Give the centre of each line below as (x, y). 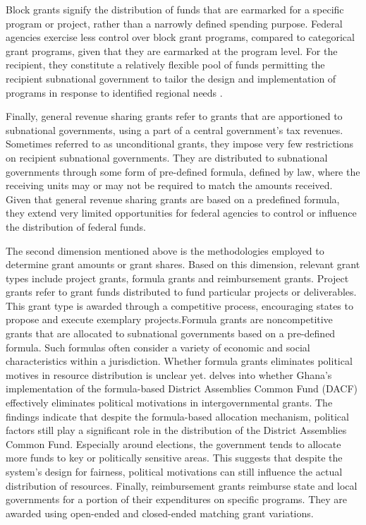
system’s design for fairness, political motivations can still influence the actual (174, 471)
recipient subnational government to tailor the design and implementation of (171, 78)
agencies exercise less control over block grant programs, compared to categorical (180, 37)
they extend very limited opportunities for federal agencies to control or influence (181, 213)
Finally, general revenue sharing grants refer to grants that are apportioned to (174, 116)
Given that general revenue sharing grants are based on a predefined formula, (173, 199)
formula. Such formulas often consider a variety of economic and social (158, 347)
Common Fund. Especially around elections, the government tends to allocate (173, 443)
